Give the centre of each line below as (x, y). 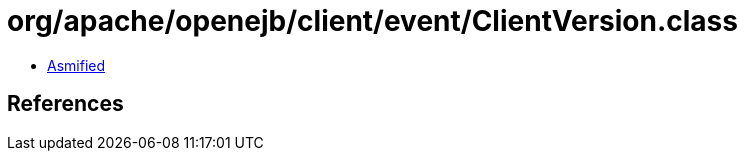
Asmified (76, 65)
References (65, 104)
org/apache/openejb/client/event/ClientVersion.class (372, 21)
